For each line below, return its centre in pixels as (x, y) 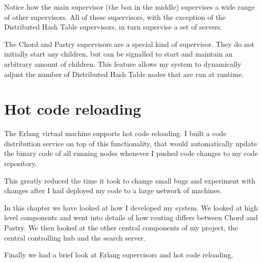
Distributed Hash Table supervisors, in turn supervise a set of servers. (113, 27)
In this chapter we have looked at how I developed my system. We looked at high (131, 207)
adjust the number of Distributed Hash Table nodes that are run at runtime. (124, 74)
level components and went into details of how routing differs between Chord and (131, 217)
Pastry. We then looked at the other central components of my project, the (121, 228)
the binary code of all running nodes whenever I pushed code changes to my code (131, 153)
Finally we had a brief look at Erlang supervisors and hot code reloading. (119, 255)
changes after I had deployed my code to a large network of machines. (113, 190)
